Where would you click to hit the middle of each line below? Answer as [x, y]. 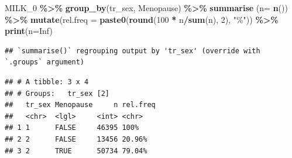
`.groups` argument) [45, 62]
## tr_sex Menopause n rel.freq [80, 105]
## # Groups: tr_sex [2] [57, 93]
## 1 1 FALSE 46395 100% [72, 128]
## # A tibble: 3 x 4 [47, 82]
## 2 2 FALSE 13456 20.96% [76, 139]
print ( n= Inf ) [29, 31]
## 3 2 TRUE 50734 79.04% [76, 151]
